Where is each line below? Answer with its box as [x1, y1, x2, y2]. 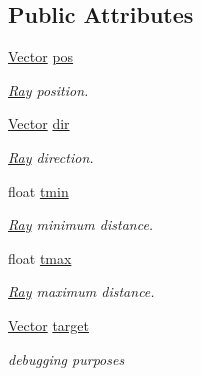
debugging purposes [8, 348, 125, 369]
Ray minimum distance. [8, 214, 154, 235]
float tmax [8, 247, 72, 268]
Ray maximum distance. [8, 281, 155, 302]
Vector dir [8, 113, 70, 134]
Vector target [8, 314, 89, 335]
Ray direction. [8, 146, 94, 167]
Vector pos [8, 46, 74, 67]
